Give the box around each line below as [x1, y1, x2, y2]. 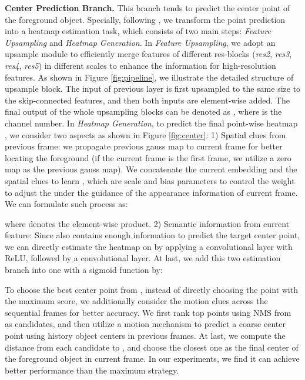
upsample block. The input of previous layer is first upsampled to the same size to [5, 82, 301, 95]
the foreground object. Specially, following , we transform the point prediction [5, 13, 286, 25]
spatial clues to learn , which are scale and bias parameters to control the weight [5, 174, 295, 186]
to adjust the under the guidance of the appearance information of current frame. [5, 186, 298, 198]
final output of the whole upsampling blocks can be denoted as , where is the [5, 105, 282, 118]
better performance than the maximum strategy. [5, 364, 179, 376]
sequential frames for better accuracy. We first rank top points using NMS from [5, 306, 291, 318]
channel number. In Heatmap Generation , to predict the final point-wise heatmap [5, 116, 298, 129]
